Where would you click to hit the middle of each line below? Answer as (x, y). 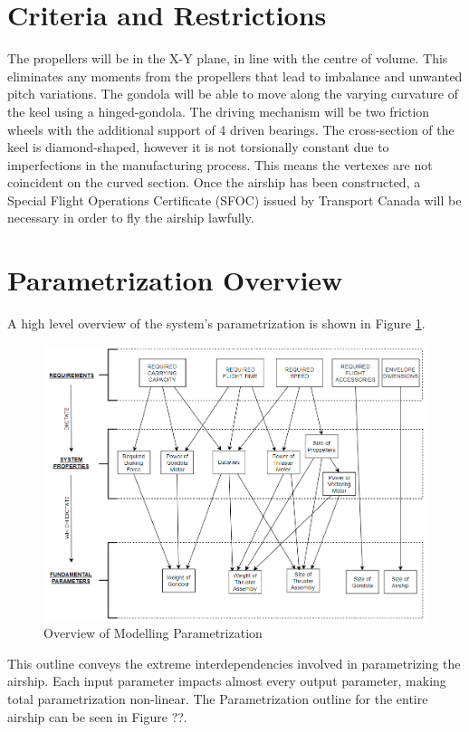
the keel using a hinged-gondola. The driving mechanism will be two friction (219, 111)
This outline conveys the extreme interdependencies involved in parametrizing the (234, 663)
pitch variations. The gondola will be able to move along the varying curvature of (233, 94)
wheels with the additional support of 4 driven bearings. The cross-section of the (231, 129)
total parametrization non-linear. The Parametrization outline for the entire (218, 698)
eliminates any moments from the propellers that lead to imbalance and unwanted (235, 76)
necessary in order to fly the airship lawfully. (131, 218)
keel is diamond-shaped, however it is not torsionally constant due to (198, 147)
